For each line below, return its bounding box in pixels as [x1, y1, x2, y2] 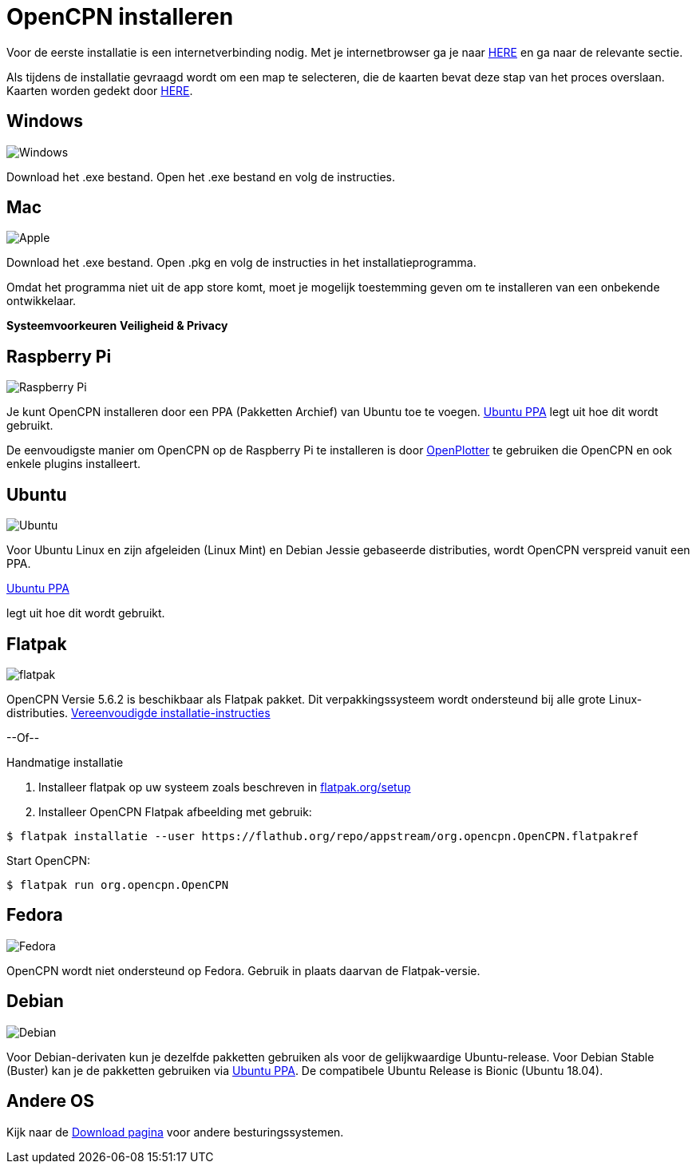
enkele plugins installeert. [6, 457, 141, 471]
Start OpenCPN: [6, 853, 90, 867]
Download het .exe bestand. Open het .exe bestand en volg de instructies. [6, 169, 395, 184]
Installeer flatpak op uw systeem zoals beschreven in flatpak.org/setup [38, 779, 411, 794]
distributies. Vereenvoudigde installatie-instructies [6, 705, 271, 720]
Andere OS [6, 1091, 94, 1112]
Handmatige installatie [6, 755, 124, 769]
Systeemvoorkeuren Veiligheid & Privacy [6, 319, 228, 333]
